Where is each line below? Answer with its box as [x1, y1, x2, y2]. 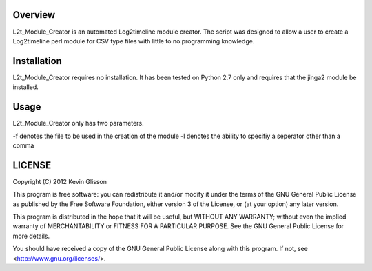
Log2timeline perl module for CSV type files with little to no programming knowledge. [12, 37, 255, 45]
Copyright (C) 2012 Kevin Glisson [12, 177, 107, 185]
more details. [12, 232, 50, 240]
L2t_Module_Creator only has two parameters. [12, 119, 144, 128]
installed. [12, 83, 39, 91]
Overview [12, 9, 56, 21]
